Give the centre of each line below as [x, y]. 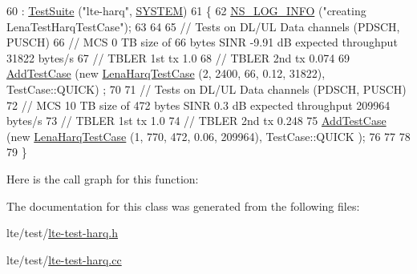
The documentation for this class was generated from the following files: [183, 205]
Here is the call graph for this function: [103, 178]
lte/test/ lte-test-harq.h [63, 233]
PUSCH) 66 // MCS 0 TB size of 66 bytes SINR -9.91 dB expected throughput [202, 42]
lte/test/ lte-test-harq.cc [64, 259]
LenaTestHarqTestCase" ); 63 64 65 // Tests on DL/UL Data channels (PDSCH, [203, 26]
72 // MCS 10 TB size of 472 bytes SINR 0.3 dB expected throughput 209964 [198, 105]
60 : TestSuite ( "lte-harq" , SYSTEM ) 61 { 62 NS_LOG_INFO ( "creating [186, 10]
